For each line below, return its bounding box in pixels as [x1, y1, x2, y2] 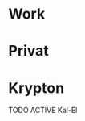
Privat [8, 42, 50, 60]
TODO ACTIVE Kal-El [8, 106, 78, 115]
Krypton [8, 78, 65, 97]
